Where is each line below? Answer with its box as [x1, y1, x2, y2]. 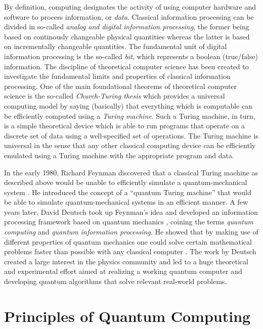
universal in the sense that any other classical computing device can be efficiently [4, 140, 256, 151]
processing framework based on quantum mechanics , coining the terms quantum [4, 216, 253, 227]
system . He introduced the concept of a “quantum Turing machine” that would [4, 186, 251, 197]
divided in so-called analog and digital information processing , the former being [4, 21, 249, 32]
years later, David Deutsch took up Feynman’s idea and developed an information [4, 206, 258, 217]
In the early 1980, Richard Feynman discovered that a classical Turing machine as [4, 167, 258, 177]
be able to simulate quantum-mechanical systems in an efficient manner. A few [4, 197, 248, 207]
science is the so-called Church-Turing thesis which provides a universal [4, 90, 225, 101]
